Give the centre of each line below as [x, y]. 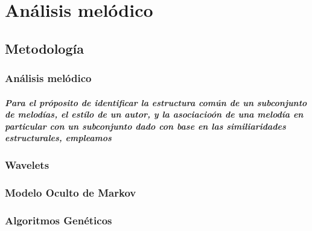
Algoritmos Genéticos [59, 220]
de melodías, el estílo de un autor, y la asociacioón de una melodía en [154, 114]
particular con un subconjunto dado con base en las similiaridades [145, 126]
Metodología [44, 48]
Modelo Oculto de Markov [71, 193]
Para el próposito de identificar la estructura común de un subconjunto [156, 102]
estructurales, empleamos [58, 138]
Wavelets [27, 165]
